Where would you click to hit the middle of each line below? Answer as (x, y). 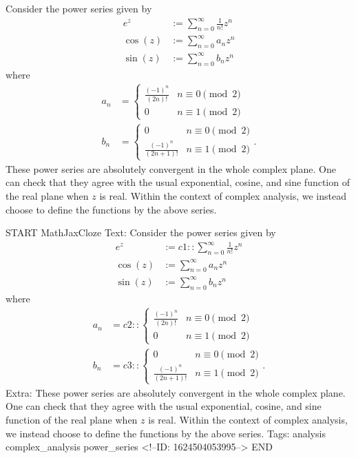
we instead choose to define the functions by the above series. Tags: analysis (166, 433)
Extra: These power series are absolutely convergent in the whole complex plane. (176, 392)
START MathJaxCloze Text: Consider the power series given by (141, 232)
